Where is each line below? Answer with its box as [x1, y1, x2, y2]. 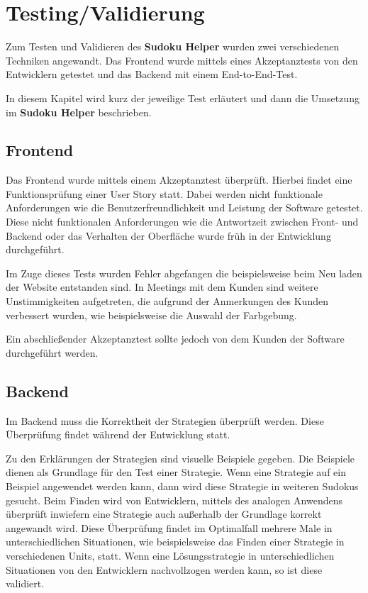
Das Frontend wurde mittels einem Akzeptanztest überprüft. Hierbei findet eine [6, 172, 352, 187]
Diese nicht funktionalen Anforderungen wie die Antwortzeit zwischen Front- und [6, 214, 359, 229]
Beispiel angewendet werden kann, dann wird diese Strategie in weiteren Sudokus [6, 479, 359, 493]
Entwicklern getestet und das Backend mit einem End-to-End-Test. [6, 67, 298, 82]
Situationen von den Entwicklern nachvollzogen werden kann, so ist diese [6, 562, 323, 577]
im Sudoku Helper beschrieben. [6, 104, 152, 119]
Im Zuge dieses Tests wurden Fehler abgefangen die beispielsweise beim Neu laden [6, 265, 362, 280]
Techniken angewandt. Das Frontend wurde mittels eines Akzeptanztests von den [6, 52, 358, 67]
